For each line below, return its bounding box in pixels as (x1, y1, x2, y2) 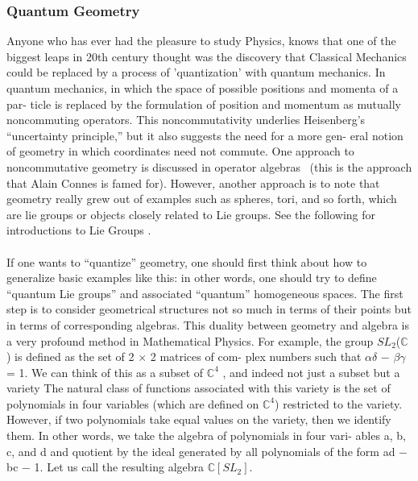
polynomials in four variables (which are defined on (6, 395, 259, 412)
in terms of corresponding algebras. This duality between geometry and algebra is (6, 316, 409, 333)
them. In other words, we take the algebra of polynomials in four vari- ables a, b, (6, 427, 406, 444)
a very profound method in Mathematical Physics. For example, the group (6, 332, 374, 349)
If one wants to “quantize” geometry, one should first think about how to (6, 253, 367, 270)
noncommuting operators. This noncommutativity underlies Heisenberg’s (6, 111, 366, 128)
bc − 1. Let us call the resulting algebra (6, 458, 205, 475)
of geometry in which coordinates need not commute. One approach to (6, 143, 354, 160)
